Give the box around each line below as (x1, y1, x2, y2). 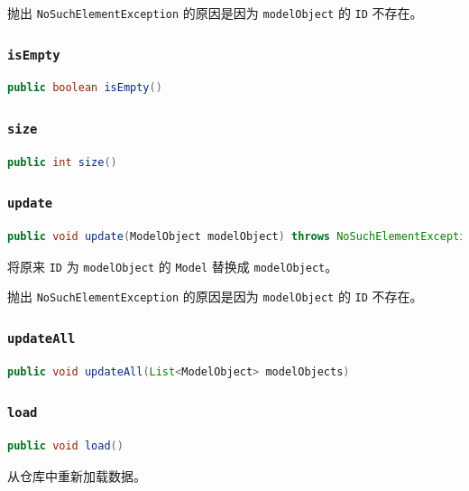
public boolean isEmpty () (7, 81, 162, 95)
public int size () (7, 155, 117, 169)
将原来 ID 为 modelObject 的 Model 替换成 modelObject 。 (7, 256, 338, 275)
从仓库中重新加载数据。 (7, 466, 146, 485)
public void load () (7, 440, 124, 453)
